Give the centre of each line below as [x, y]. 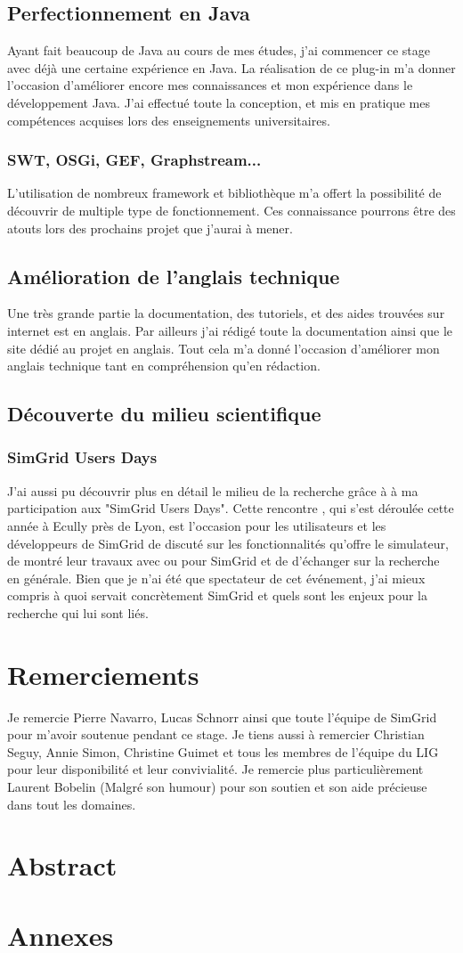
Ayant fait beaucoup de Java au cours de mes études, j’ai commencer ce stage [219, 50]
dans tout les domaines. [72, 804]
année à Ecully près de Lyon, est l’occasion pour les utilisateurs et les [197, 525]
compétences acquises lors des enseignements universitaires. [169, 120]
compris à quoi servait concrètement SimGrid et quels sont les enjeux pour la [217, 595]
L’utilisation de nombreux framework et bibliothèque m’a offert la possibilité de [224, 193]
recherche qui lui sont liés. [78, 612]
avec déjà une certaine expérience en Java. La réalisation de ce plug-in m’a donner [231, 67]
